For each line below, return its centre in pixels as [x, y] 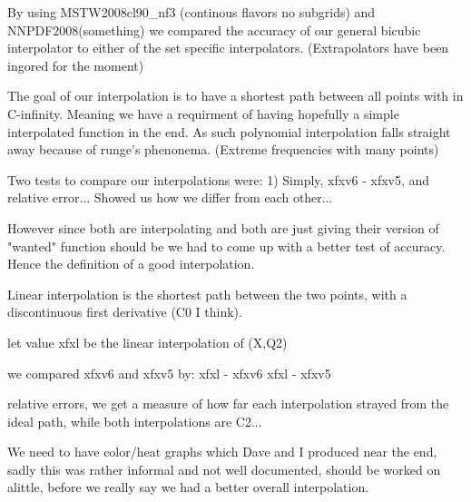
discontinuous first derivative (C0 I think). [125, 312]
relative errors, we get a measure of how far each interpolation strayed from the [228, 404]
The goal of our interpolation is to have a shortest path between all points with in [235, 96]
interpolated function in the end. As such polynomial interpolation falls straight [229, 131]
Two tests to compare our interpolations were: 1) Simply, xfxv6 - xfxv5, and [219, 179]
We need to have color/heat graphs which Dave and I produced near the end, [222, 452]
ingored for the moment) [76, 65]
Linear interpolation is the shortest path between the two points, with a [207, 294]
